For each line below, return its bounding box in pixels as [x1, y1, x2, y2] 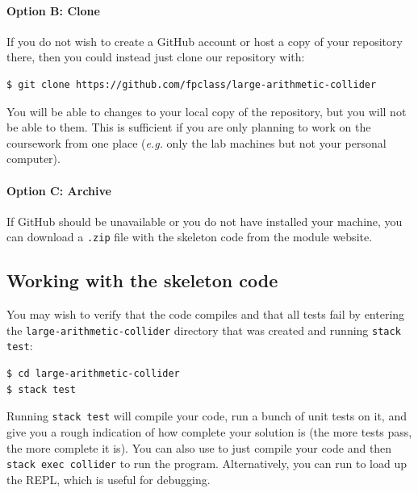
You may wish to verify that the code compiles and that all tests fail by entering [6, 306, 405, 323]
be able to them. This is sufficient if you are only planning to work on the [6, 119, 371, 136]
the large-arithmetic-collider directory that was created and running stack [6, 321, 401, 338]
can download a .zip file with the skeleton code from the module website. [6, 228, 373, 245]
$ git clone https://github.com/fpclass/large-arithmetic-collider [6, 78, 377, 90]
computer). [6, 150, 61, 167]
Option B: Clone [6, 2, 100, 19]
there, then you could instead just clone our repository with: [6, 48, 305, 65]
